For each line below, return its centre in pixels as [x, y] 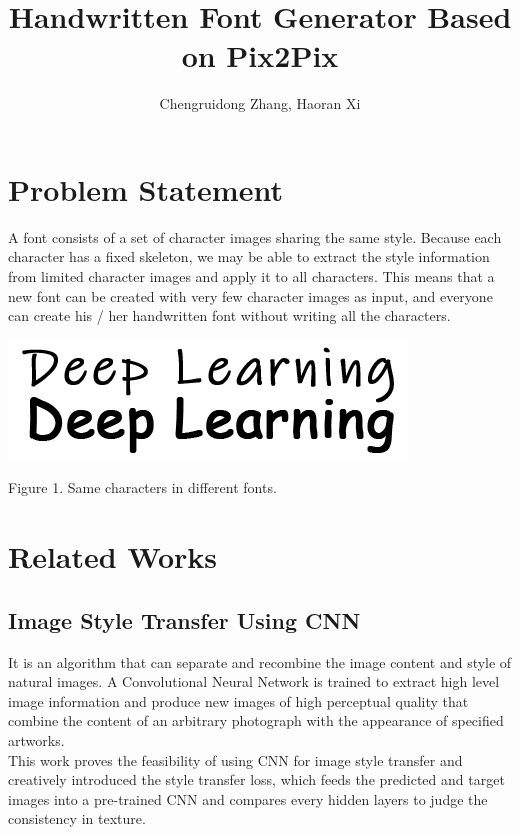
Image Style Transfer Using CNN [184, 619]
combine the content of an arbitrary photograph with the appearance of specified [256, 720]
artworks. [36, 739]
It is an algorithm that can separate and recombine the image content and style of [260, 661]
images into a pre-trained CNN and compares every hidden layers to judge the [248, 798]
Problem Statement [145, 188]
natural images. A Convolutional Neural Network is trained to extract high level [254, 681]
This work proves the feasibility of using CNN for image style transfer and [235, 759]
